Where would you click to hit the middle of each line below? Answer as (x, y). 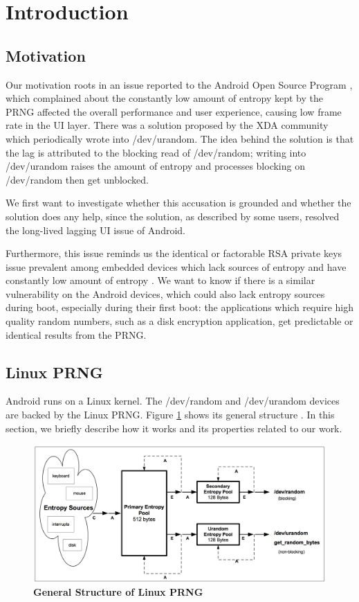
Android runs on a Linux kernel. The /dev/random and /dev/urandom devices (173, 401)
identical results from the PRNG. (76, 334)
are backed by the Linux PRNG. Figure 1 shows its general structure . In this (170, 415)
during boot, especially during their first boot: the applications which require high (180, 307)
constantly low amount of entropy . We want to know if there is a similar (160, 280)
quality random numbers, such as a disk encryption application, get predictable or (179, 321)
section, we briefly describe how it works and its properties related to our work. (174, 428)
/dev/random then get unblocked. (77, 179)
